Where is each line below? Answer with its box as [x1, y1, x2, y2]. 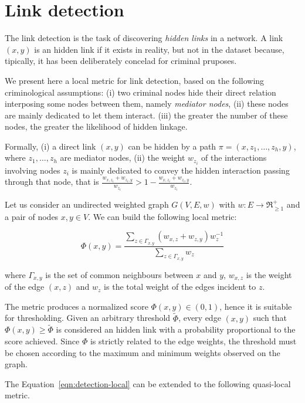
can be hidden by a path [128, 140, 216, 152]
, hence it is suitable [219, 300, 292, 312]
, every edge [178, 311, 221, 324]
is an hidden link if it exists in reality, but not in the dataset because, [34, 43, 284, 55]
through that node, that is [5, 175, 99, 188]
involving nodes [5, 164, 60, 176]
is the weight [246, 268, 292, 280]
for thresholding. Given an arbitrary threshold [5, 311, 171, 324]
